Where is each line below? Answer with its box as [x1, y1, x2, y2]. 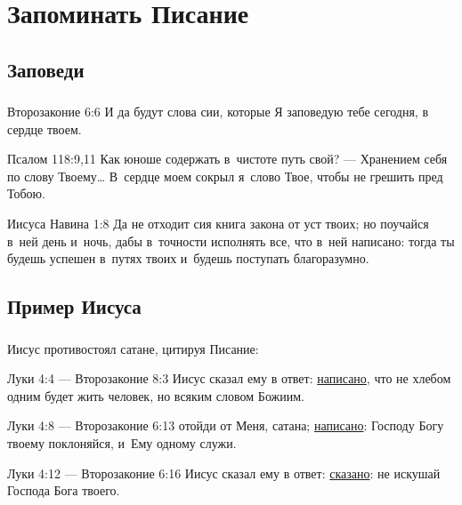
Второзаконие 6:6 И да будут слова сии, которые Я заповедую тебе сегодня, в [7, 102, 429, 121]
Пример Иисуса [7, 293, 142, 320]
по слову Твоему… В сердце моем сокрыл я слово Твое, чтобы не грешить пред [7, 166, 443, 185]
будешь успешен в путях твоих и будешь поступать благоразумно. [7, 249, 369, 268]
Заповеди [7, 55, 85, 83]
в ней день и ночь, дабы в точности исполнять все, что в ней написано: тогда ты [7, 231, 455, 250]
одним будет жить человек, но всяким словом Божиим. [7, 386, 304, 405]
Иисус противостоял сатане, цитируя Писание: [7, 339, 259, 357]
